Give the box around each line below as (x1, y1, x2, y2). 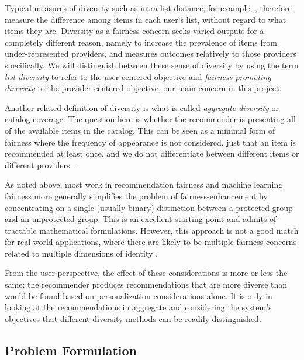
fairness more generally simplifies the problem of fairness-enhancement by (5, 189, 268, 202)
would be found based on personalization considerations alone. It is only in (5, 289, 272, 302)
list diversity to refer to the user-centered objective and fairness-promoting (5, 70, 271, 82)
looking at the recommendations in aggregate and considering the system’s (5, 301, 272, 313)
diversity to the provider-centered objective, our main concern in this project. (5, 82, 282, 94)
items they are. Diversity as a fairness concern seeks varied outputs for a (5, 25, 264, 37)
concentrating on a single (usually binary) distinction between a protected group (5, 201, 293, 213)
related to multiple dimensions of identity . (5, 247, 158, 259)
